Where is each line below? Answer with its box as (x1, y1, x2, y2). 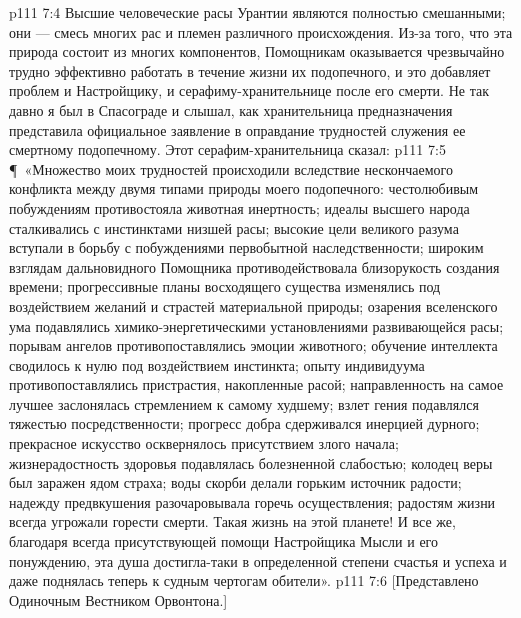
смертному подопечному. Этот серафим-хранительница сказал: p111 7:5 (9, 139, 446, 160)
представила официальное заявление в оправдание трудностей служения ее (9, 119, 466, 140)
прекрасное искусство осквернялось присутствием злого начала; (9, 433, 399, 454)
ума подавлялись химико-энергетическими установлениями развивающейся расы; (9, 315, 504, 336)
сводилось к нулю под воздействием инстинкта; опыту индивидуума (9, 354, 425, 375)
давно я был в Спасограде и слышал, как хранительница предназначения (9, 99, 453, 120)
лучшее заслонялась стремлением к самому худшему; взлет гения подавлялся (9, 393, 479, 414)
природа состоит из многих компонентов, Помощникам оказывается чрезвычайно (9, 41, 505, 62)
